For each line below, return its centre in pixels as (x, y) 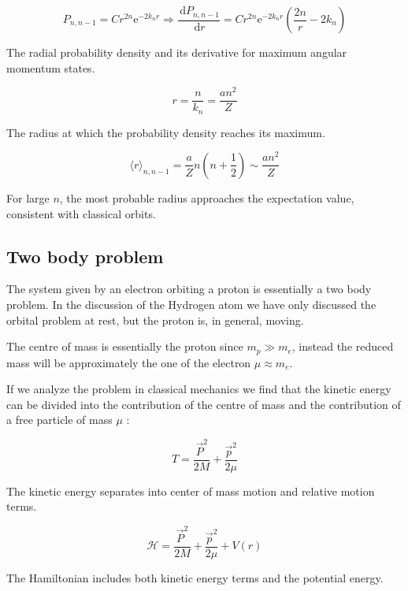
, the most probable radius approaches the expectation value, (207, 197)
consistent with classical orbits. (81, 213)
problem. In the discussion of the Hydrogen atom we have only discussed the (191, 304)
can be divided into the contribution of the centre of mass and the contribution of (204, 404)
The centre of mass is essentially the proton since (125, 346)
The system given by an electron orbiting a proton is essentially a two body (189, 289)
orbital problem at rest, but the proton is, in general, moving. (155, 320)
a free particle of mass (59, 420)
